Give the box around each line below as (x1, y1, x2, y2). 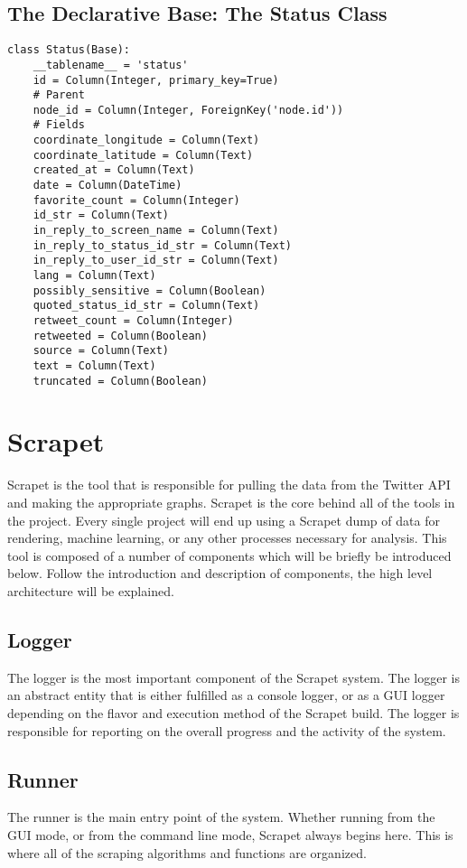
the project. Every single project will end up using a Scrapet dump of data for (7, 510, 440, 529)
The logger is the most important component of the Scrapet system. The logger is (7, 667, 460, 686)
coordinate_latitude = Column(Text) (33, 148, 254, 162)
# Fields (33, 118, 85, 132)
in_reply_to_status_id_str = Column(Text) (33, 238, 292, 252)
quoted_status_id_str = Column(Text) (33, 299, 260, 313)
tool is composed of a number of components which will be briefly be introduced (7, 546, 452, 565)
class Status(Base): (7, 43, 131, 57)
